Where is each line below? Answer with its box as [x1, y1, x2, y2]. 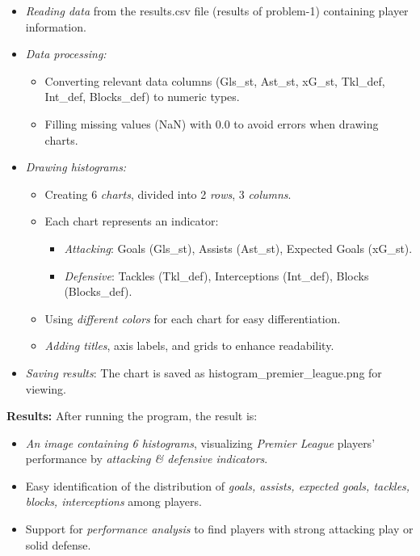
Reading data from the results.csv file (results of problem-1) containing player [25, 2, 409, 19]
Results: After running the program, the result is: [6, 407, 258, 424]
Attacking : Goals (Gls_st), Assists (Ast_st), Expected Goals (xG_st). [64, 239, 413, 256]
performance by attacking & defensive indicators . [25, 450, 268, 467]
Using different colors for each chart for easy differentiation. [44, 310, 341, 326]
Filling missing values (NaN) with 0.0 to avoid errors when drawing [44, 115, 379, 132]
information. [25, 18, 86, 35]
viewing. [25, 380, 66, 397]
